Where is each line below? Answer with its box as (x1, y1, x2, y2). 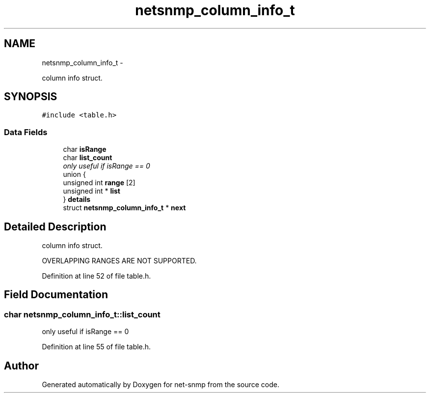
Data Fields (4, 127, 48, 137)
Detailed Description (4, 220, 107, 233)
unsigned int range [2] (63, 178, 135, 187)
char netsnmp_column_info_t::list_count (4, 309, 161, 319)
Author (4, 359, 39, 372)
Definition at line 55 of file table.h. (42, 342, 151, 351)
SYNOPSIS (4, 90, 57, 103)
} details (63, 195, 91, 204)
